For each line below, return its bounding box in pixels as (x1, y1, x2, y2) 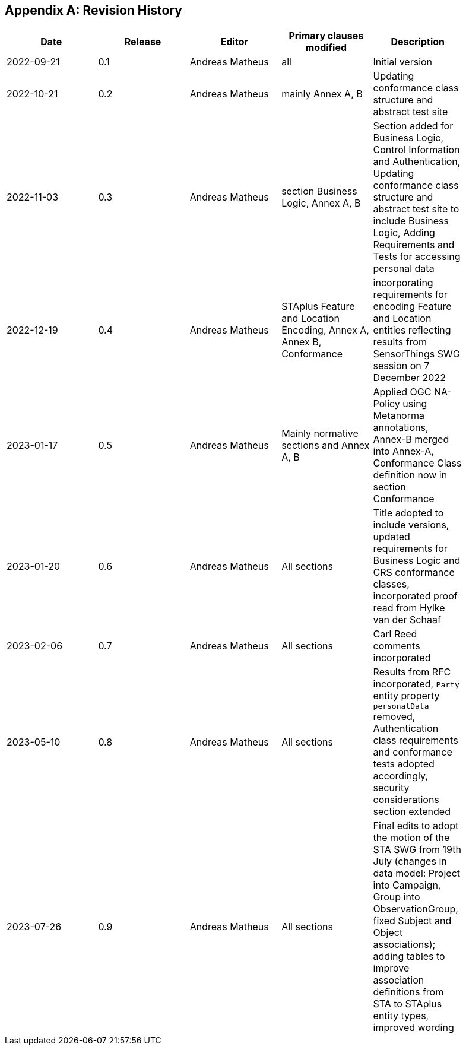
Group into (373, 891, 420, 903)
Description (391, 36, 445, 48)
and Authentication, (373, 156, 461, 168)
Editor (220, 36, 249, 48)
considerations (373, 794, 439, 806)
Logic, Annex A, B (281, 197, 361, 210)
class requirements (373, 734, 458, 747)
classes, (373, 578, 410, 591)
